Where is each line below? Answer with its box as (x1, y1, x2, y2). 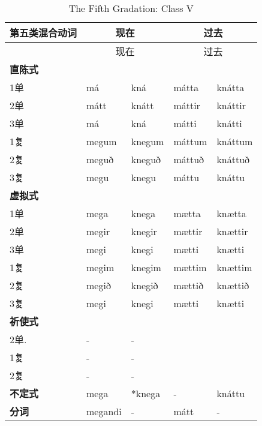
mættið (173, 278, 204, 292)
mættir (173, 224, 203, 238)
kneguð (131, 152, 161, 166)
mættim (173, 260, 207, 274)
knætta (216, 206, 246, 220)
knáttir (216, 98, 246, 112)
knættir (216, 224, 248, 238)
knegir (131, 224, 157, 238)
